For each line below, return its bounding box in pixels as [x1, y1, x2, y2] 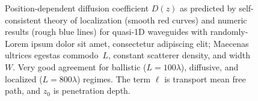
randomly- [210, 25, 248, 38]
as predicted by [180, 2, 236, 14]
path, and [5, 84, 41, 97]
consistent [5, 13, 41, 26]
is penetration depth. [53, 84, 131, 97]
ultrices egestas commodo [5, 49, 99, 61]
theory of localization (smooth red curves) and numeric [44, 13, 247, 26]
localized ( [5, 72, 43, 85]
